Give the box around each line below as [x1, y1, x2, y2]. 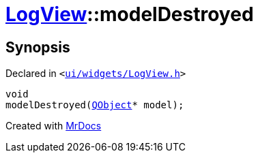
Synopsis [5, 38, 70, 56]
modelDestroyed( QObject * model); [5, 99, 184, 111]
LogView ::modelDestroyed [5, 3, 254, 26]
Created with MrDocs [5, 120, 102, 132]
